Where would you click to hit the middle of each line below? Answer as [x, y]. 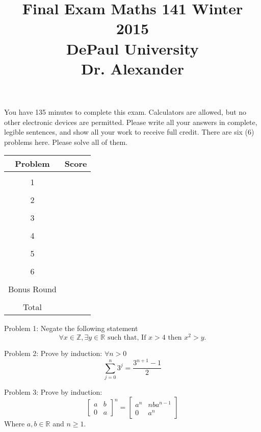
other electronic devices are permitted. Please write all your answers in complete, [131, 122]
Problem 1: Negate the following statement [71, 328]
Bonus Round [32, 289]
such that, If [127, 337]
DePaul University [133, 48]
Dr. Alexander [133, 68]
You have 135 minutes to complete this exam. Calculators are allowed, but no [125, 111]
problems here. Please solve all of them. [66, 142]
